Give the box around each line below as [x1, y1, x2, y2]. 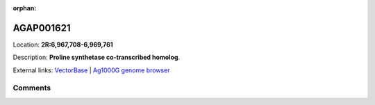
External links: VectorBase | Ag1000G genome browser [12, 66, 170, 74]
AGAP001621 [12, 22, 71, 34]
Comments [12, 83, 51, 93]
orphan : [12, 4, 37, 12]
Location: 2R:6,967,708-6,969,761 [12, 40, 114, 49]
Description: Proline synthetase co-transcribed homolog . [12, 53, 181, 62]
